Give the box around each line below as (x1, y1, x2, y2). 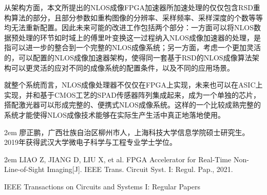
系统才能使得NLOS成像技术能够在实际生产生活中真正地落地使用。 (4, 109, 225, 120)
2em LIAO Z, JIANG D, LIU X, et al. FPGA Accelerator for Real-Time (4, 154, 232, 164)
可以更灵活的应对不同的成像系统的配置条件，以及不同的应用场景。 (11, 62, 234, 73)
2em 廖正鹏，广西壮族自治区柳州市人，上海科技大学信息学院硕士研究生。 (4, 126, 250, 137)
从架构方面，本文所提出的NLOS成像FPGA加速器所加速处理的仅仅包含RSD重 (4, 2, 260, 12)
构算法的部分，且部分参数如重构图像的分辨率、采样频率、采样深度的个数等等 (4, 12, 263, 23)
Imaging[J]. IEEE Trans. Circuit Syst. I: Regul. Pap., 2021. (47, 164, 233, 175)
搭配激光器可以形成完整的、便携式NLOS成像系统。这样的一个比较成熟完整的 (4, 99, 261, 110)
